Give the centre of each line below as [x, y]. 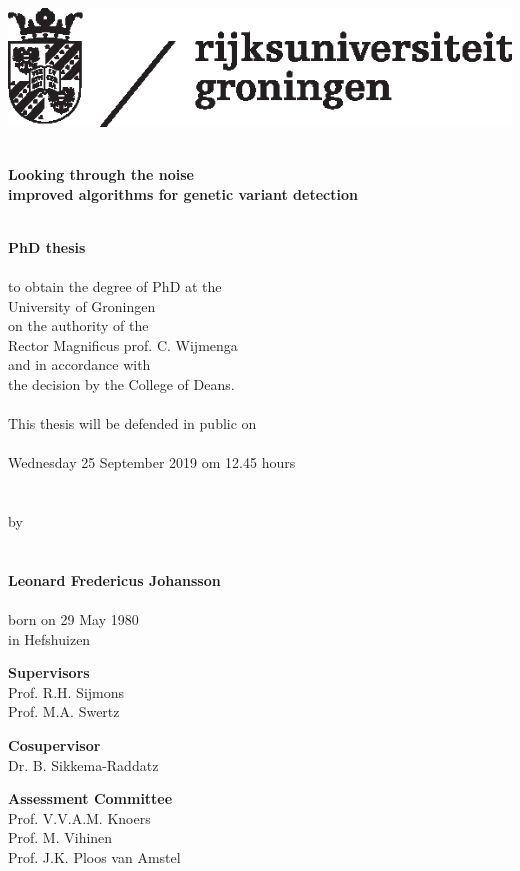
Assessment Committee [90, 798]
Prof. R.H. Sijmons [66, 691]
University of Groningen [82, 305]
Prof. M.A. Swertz [64, 711]
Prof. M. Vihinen [60, 837]
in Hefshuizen [49, 638]
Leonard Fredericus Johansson [114, 579]
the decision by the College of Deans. [121, 383]
